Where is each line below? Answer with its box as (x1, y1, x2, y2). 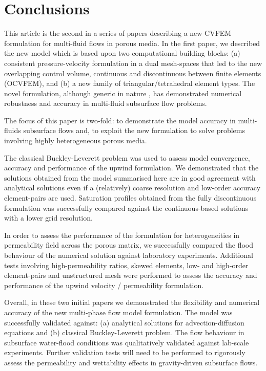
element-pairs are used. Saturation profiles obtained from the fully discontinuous (4, 192, 257, 203)
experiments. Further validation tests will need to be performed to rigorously (4, 347, 245, 358)
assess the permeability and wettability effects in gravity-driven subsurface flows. (4, 357, 258, 367)
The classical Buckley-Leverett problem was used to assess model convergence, (4, 152, 250, 163)
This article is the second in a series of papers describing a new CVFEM (4, 28, 232, 38)
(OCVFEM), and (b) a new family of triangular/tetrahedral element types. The (4, 78, 255, 89)
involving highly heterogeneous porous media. (4, 135, 147, 146)
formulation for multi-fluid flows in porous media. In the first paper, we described (4, 37, 260, 48)
